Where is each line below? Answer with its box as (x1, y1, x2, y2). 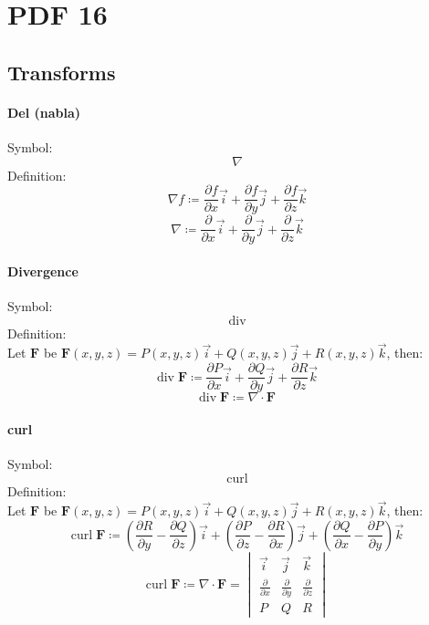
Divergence (7, 261, 78, 280)
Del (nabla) (7, 102, 81, 121)
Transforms (7, 57, 116, 86)
